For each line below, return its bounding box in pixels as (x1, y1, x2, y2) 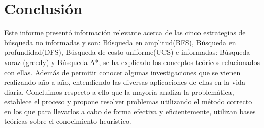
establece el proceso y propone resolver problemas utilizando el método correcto (4, 96, 252, 107)
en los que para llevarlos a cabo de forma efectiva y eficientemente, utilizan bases (4, 106, 256, 116)
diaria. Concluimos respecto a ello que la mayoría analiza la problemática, (4, 86, 234, 97)
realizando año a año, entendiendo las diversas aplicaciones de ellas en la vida (4, 77, 245, 87)
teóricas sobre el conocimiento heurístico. (4, 116, 131, 126)
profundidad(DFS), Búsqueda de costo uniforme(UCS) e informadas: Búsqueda (4, 47, 250, 57)
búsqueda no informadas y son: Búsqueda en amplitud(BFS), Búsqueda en (4, 37, 236, 47)
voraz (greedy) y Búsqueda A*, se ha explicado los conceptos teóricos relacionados (4, 56, 260, 67)
